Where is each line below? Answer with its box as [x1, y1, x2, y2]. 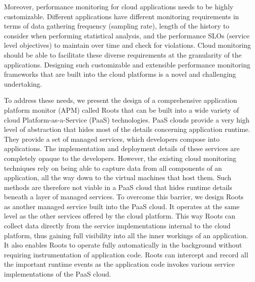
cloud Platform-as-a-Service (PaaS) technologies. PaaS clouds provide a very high [4, 114, 250, 125]
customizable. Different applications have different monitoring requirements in [4, 11, 239, 21]
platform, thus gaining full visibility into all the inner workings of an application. [4, 230, 248, 240]
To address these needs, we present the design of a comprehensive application [4, 95, 237, 105]
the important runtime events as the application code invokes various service [4, 259, 235, 269]
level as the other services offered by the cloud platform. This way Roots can [4, 211, 236, 221]
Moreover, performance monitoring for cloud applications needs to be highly [4, 1, 233, 11]
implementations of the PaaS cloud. [4, 269, 111, 279]
